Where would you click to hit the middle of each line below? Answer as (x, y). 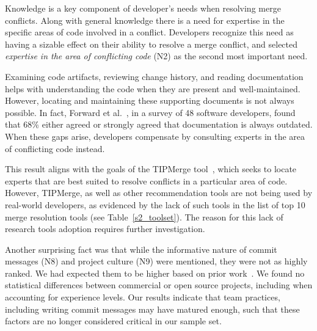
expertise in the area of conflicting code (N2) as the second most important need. (156, 56)
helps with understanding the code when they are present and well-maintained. (153, 88)
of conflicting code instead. (55, 148)
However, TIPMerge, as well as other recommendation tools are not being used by (159, 193)
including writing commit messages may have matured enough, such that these (152, 309)
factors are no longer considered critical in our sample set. (113, 321)
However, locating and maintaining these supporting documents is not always (150, 100)
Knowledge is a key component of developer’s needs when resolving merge (143, 8)
